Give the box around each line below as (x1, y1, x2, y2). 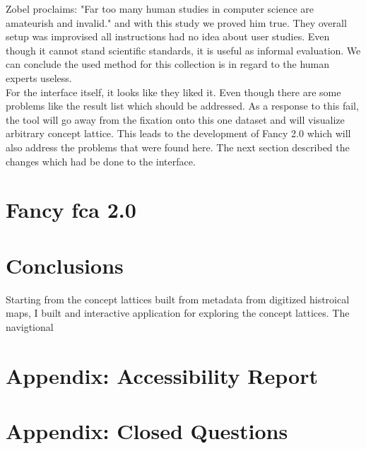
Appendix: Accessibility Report (6, 361, 318, 390)
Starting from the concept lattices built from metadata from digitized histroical (6, 291, 350, 306)
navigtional (6, 319, 54, 334)
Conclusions (6, 250, 124, 279)
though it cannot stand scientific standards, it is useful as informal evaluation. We (6, 42, 361, 57)
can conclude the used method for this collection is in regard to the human (6, 57, 330, 71)
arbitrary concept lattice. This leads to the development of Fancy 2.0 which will (6, 126, 351, 141)
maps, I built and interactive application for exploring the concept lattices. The (6, 305, 350, 320)
